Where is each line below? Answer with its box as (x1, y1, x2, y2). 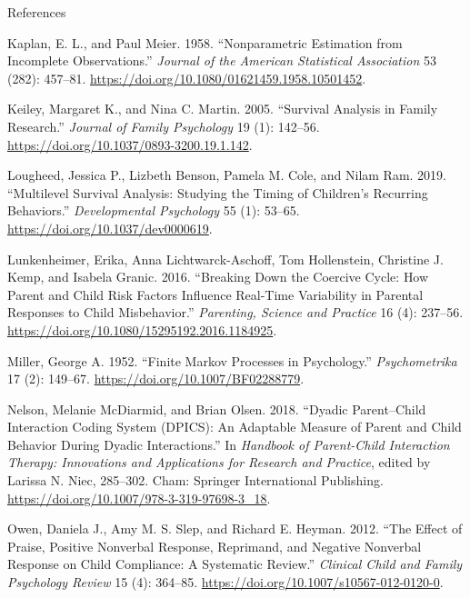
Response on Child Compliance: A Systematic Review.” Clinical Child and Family (7, 554, 463, 573)
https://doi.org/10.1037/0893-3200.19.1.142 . (7, 135, 253, 154)
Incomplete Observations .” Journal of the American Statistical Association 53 (7, 51, 436, 70)
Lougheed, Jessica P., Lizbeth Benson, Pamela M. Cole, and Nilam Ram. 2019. (7, 165, 447, 184)
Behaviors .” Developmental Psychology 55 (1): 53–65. (7, 201, 300, 220)
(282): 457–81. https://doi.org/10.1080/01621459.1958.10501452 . (7, 68, 366, 87)
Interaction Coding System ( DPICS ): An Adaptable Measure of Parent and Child (7, 417, 462, 436)
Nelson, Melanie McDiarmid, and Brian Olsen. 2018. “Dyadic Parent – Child (7, 399, 426, 418)
